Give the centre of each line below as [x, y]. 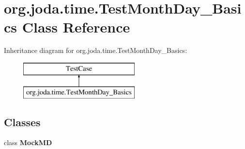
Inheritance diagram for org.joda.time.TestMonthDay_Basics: [96, 50]
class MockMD [28, 142]
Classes [22, 122]
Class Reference [76, 27]
